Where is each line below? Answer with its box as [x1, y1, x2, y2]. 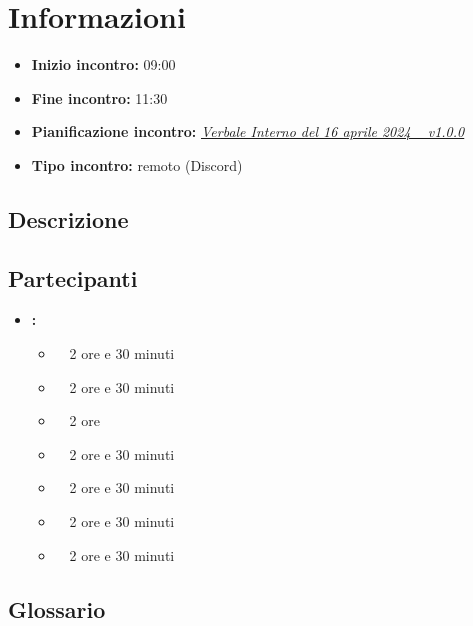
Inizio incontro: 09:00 [31, 54, 176, 75]
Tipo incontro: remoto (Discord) [31, 154, 243, 175]
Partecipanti [8, 262, 138, 293]
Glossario [8, 593, 106, 624]
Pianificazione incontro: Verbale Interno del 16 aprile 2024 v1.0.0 [31, 121, 465, 142]
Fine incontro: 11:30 [31, 87, 168, 108]
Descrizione [8, 203, 129, 234]
